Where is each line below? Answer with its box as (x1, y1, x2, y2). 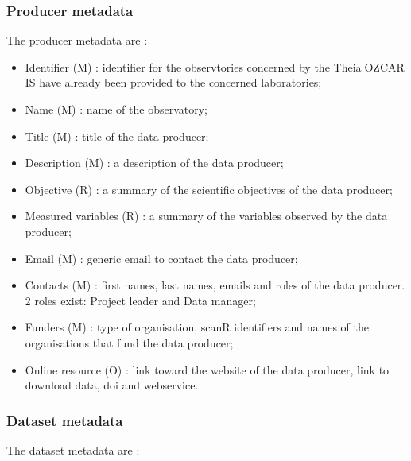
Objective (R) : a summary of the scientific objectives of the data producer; (25, 180, 393, 197)
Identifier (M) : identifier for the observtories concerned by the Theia (25, 58, 362, 75)
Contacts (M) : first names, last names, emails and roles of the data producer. (25, 277, 405, 293)
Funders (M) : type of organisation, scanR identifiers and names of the (25, 319, 369, 335)
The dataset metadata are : (6, 441, 140, 458)
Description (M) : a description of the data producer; (25, 154, 284, 171)
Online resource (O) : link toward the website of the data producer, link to (25, 361, 390, 378)
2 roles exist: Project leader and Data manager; (25, 292, 256, 308)
